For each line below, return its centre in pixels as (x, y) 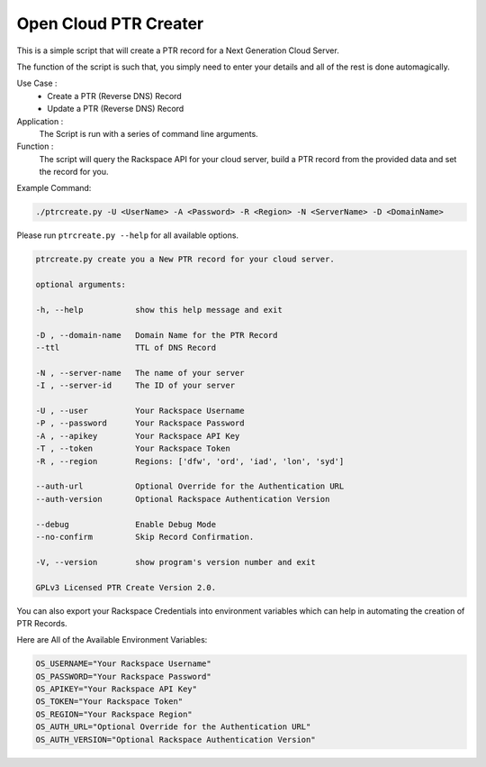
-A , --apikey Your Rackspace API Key (138, 436)
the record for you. (74, 172)
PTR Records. (42, 623)
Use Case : (37, 83)
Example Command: (54, 188)
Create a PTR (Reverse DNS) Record (114, 96)
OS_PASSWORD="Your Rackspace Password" (123, 676)
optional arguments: (81, 285)
